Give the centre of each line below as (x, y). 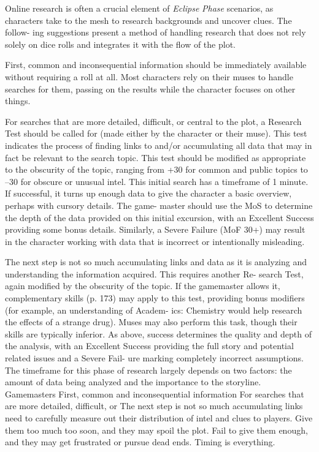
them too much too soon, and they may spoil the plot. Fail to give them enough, (156, 430)
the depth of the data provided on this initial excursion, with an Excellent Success (159, 217)
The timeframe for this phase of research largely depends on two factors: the (148, 370)
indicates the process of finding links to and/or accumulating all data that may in (159, 145)
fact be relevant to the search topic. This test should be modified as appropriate (156, 157)
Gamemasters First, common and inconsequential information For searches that (155, 394)
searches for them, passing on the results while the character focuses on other (150, 89)
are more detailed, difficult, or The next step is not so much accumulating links (154, 406)
